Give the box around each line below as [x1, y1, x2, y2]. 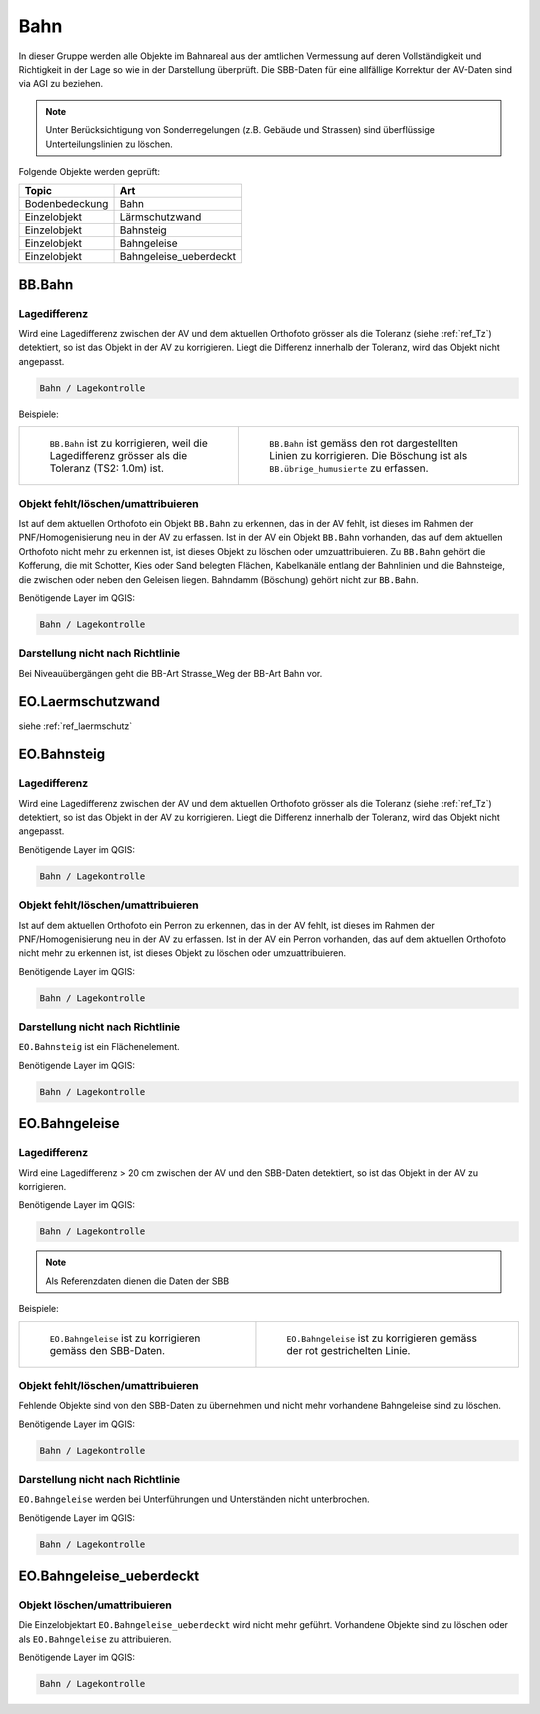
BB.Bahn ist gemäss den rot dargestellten [269, 436, 459, 450]
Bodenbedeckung [24, 197, 109, 211]
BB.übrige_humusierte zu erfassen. [269, 461, 429, 475]
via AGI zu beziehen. [18, 78, 104, 90]
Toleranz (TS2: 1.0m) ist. [49, 461, 165, 475]
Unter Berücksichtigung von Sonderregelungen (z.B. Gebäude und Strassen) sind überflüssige [45, 124, 435, 136]
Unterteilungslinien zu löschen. [45, 138, 174, 150]
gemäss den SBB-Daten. [49, 1343, 165, 1357]
